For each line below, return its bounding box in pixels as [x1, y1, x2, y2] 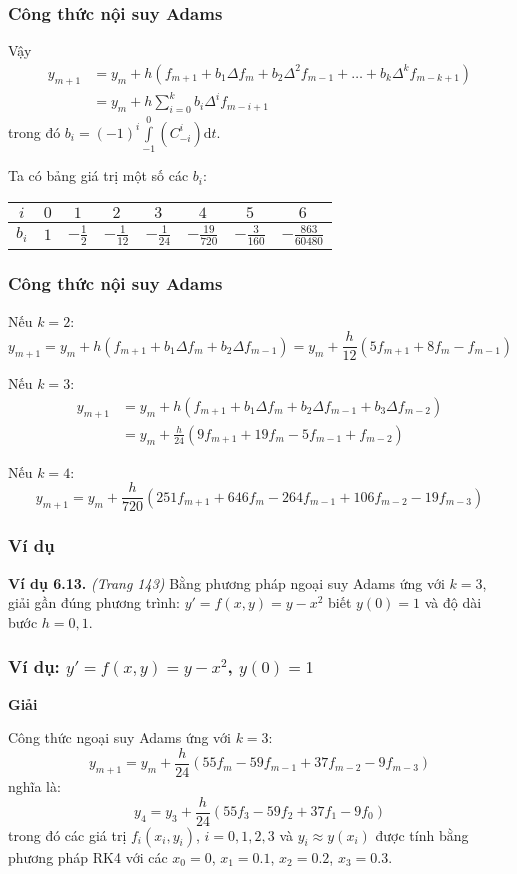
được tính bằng [375, 824, 469, 845]
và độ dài [424, 592, 482, 613]
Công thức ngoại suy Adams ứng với [8, 727, 231, 748]
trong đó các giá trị [8, 824, 127, 845]
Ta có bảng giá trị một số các [8, 165, 189, 186]
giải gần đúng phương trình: [8, 592, 180, 613]
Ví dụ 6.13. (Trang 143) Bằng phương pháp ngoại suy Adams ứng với [8, 572, 445, 593]
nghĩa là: [8, 775, 61, 796]
